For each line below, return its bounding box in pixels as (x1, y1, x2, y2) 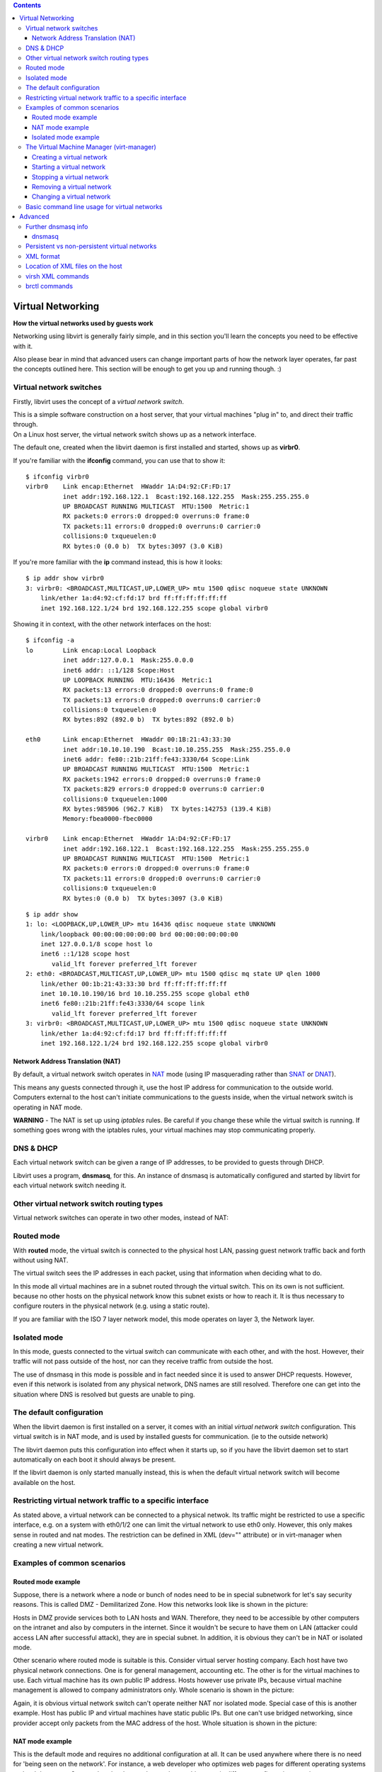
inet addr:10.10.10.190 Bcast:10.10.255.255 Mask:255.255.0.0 (62, 745, 291, 753)
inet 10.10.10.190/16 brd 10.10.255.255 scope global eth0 (40, 989, 250, 998)
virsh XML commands (25, 271, 90, 280)
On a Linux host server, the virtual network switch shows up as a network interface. (13, 430, 257, 439)
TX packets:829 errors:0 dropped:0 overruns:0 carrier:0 (62, 785, 265, 793)
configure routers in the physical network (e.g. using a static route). (13, 1301, 210, 1311)
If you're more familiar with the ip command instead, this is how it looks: (13, 558, 223, 566)
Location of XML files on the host (25, 262, 123, 271)
